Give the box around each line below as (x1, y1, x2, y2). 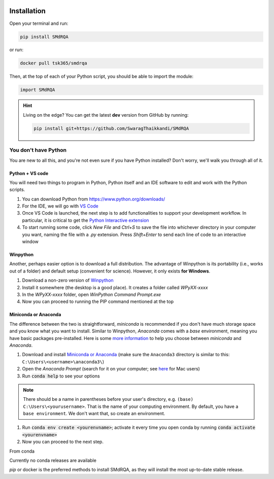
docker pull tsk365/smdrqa (20, 60, 87, 66)
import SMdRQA (20, 87, 55, 93)
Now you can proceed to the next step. (22, 439, 104, 445)
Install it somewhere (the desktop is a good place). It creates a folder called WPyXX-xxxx (22, 284, 208, 290)
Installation (9, 7, 46, 15)
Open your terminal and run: (9, 20, 68, 26)
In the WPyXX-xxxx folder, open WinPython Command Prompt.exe (22, 292, 161, 297)
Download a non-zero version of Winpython (22, 277, 114, 284)
